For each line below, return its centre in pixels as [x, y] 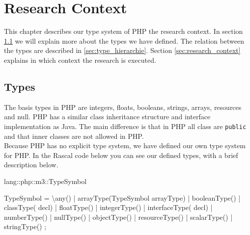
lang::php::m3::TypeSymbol [45, 181]
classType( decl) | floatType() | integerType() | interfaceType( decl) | [108, 207]
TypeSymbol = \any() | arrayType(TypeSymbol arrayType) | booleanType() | [122, 197]
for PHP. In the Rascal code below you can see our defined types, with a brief [121, 155]
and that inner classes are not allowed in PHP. [74, 136]
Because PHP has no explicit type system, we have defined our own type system [125, 145]
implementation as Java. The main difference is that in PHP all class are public [125, 126]
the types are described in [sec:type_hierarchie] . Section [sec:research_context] [122, 50]
